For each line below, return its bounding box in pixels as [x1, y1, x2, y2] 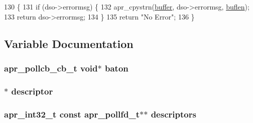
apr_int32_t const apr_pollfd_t [4, 107, 140, 120]
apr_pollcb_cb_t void [4, 61, 98, 74]
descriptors [151, 107, 196, 120]
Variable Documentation [4, 35, 134, 51]
